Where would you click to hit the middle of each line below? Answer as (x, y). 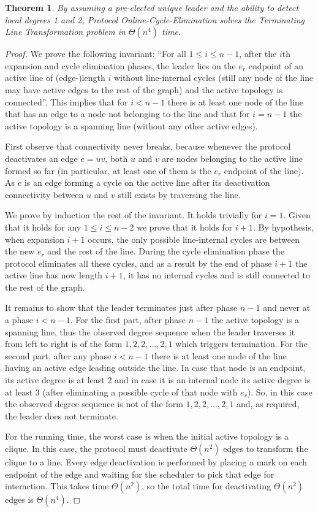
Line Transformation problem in (65, 32)
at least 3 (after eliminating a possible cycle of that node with (121, 392)
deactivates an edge (41, 158)
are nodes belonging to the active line (232, 158)
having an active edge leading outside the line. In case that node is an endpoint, (155, 368)
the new (20, 251)
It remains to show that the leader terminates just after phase (121, 308)
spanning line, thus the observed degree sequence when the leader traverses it (150, 331)
